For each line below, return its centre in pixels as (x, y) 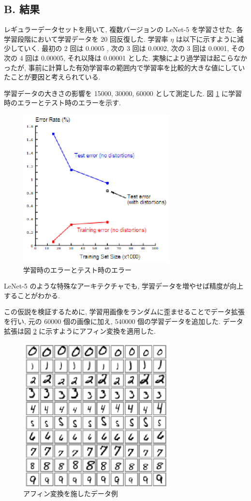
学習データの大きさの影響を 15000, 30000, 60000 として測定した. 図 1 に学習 (123, 93)
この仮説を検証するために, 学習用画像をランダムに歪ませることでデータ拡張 (124, 312)
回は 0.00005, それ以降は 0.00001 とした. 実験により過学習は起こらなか (136, 57)
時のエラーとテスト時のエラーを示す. (62, 103)
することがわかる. (32, 295)
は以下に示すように (206, 39)
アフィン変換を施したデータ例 (71, 493)
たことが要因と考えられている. (52, 77)
